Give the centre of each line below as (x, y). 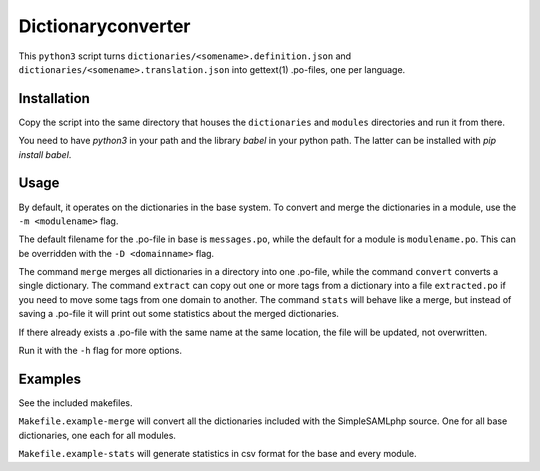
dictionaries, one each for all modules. (97, 435)
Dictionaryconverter (104, 26)
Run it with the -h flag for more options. (100, 351)
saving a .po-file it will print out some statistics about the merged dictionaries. (179, 314)
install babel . (45, 154)
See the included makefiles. (75, 402)
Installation (54, 98)
